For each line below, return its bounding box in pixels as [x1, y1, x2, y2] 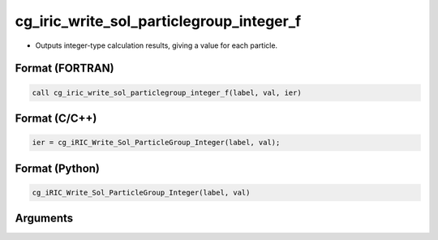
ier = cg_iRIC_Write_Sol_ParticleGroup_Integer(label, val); [32, 138, 281, 148]
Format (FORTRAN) [15, 62, 114, 75]
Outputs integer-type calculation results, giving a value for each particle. [35, 41, 278, 50]
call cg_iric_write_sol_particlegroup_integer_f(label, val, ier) [32, 88, 302, 97]
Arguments [15, 212, 74, 225]
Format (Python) [15, 161, 101, 175]
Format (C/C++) [15, 111, 97, 125]
